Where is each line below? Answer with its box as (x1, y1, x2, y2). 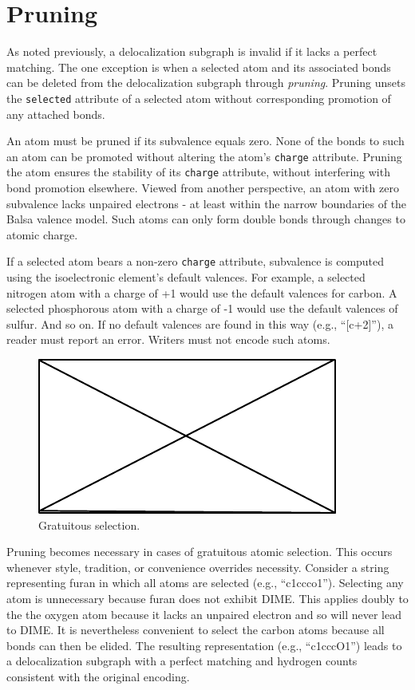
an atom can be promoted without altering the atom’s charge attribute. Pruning (6, 148, 402, 164)
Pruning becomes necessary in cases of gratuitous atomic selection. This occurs (6, 543, 393, 560)
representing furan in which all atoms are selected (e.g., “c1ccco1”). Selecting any (6, 574, 404, 591)
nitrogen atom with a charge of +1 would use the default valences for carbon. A (6, 284, 397, 301)
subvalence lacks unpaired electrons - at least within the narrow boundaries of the (6, 195, 407, 211)
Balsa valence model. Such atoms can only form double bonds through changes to (6, 211, 405, 227)
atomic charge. (6, 226, 78, 242)
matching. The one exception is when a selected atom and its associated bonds (6, 58, 391, 75)
